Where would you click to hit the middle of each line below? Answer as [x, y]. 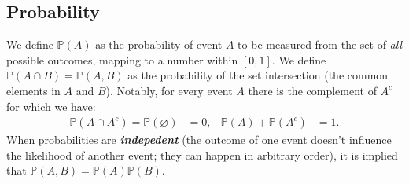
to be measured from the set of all [320, 44]
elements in [33, 90]
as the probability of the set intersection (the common [258, 75]
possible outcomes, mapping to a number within [122, 59]
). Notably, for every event [169, 90]
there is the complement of [312, 90]
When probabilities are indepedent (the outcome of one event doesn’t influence [199, 140]
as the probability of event [159, 44]
